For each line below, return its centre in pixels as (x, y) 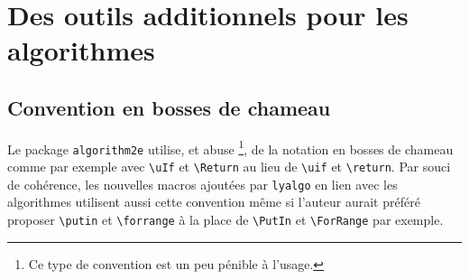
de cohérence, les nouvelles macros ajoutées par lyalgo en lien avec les (202, 184)
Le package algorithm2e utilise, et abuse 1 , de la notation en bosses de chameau (230, 147)
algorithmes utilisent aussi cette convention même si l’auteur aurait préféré (214, 202)
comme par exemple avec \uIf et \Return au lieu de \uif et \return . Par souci (229, 167)
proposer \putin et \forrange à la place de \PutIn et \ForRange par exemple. (225, 219)
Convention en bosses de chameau (169, 107)
